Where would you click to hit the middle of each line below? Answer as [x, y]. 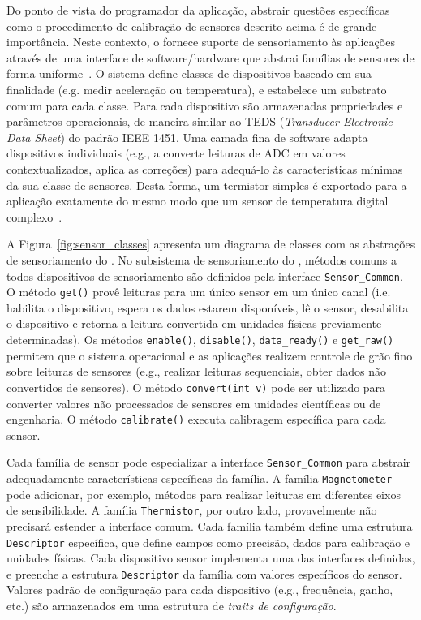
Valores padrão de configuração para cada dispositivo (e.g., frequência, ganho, [200, 590]
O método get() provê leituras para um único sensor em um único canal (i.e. [199, 292]
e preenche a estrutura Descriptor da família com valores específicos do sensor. [204, 573]
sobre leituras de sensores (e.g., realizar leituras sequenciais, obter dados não [196, 371]
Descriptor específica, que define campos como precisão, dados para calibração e [208, 542]
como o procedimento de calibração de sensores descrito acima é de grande [192, 26]
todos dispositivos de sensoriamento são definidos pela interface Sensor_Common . [205, 276]
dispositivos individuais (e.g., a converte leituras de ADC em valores [176, 153]
